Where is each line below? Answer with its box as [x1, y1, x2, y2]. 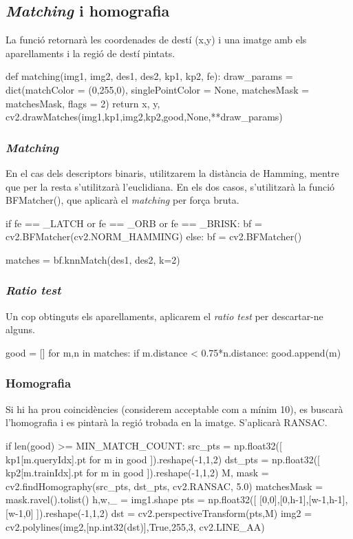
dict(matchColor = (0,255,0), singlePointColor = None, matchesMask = [6, 82, 310, 96]
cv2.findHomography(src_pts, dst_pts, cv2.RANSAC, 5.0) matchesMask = [6, 478, 323, 493]
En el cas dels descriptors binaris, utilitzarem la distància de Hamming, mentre [6, 165, 339, 180]
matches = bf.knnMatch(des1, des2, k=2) [6, 252, 180, 266]
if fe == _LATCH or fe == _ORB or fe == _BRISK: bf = [6, 215, 262, 230]
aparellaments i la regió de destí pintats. [6, 45, 175, 60]
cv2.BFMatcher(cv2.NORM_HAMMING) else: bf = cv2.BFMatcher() [6, 229, 302, 244]
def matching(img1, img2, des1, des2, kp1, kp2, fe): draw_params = [6, 69, 293, 83]
